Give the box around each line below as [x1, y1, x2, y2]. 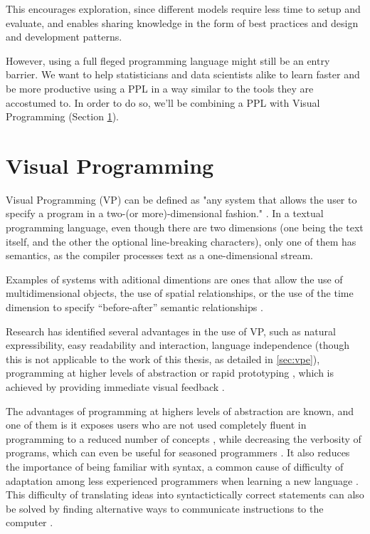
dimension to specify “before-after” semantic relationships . [6, 300, 263, 315]
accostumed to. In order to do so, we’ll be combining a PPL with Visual [6, 95, 320, 110]
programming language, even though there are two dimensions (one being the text [6, 220, 364, 235]
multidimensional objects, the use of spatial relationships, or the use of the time [6, 286, 354, 300]
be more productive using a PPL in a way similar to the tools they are [6, 80, 314, 95]
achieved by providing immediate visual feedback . [6, 379, 225, 394]
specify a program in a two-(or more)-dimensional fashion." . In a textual [6, 206, 324, 221]
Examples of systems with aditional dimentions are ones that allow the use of [6, 271, 343, 286]
